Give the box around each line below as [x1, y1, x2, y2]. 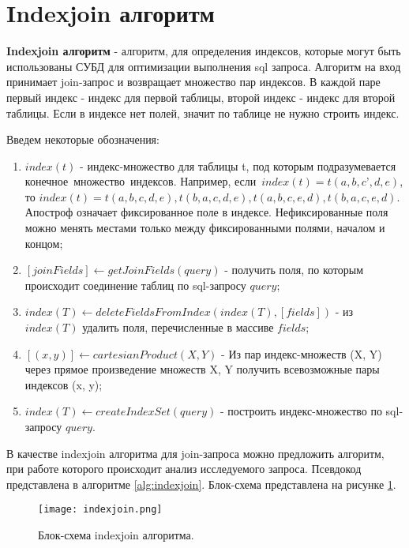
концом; [24, 235, 63, 251]
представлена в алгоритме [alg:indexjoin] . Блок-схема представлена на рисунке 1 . [6, 475, 396, 492]
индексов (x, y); [24, 376, 103, 392]
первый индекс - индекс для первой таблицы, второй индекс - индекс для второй [6, 88, 396, 105]
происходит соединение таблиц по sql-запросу [24, 276, 246, 293]
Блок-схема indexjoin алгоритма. [38, 527, 194, 543]
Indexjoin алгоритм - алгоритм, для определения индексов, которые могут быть [6, 43, 401, 59]
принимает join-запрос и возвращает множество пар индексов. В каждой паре [6, 73, 381, 90]
